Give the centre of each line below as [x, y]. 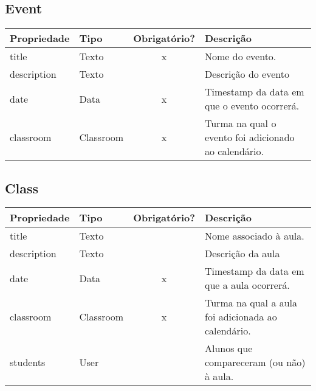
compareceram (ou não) [255, 362]
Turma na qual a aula [251, 303]
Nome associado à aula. [255, 236]
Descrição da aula [242, 254]
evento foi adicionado [250, 137]
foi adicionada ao [241, 317]
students [28, 362]
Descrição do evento [247, 74]
